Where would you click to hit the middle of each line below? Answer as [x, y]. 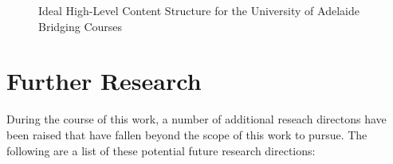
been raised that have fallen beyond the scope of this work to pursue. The [187, 134]
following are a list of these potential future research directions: [161, 150]
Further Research [104, 81]
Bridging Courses [81, 26]
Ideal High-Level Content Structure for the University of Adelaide [199, 10]
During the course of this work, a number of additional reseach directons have [196, 119]
